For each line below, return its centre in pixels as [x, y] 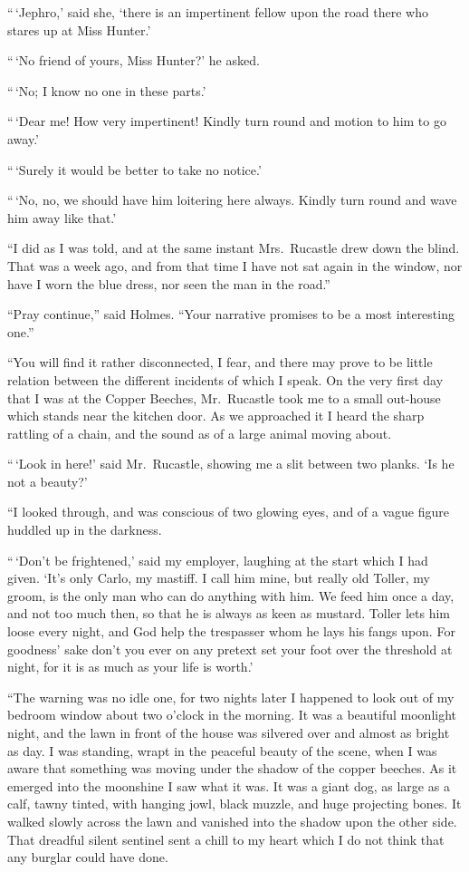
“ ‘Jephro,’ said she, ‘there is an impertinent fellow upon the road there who [218, 12]
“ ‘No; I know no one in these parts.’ [107, 90]
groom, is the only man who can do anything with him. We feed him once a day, [231, 595]
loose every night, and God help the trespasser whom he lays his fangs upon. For [231, 631]
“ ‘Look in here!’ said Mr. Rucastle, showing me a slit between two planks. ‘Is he [231, 464]
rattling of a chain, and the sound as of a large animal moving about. [200, 433]
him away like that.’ [62, 217]
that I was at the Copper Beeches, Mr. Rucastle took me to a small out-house [224, 397]
